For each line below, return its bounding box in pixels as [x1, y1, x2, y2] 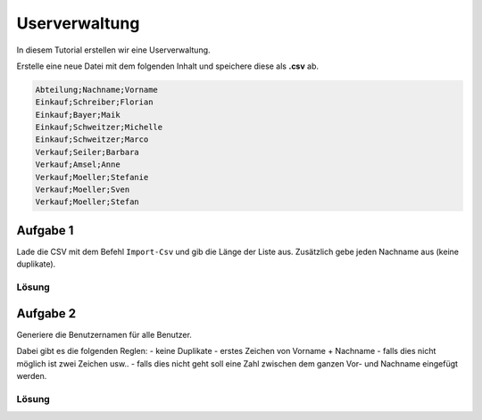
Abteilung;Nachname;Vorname [35, 85, 158, 95]
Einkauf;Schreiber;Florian [35, 97, 154, 107]
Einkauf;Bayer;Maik [35, 110, 120, 119]
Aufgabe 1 [16, 223, 74, 238]
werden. [16, 370, 47, 381]
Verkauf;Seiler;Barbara [35, 147, 140, 157]
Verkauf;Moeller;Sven [35, 185, 130, 195]
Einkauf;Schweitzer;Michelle [35, 122, 163, 133]
